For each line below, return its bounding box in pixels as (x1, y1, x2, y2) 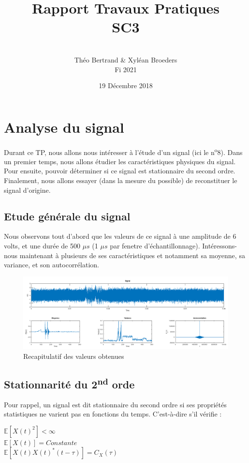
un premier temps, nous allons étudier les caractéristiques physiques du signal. (4, 156, 236, 166)
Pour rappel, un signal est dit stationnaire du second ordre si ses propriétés (4, 399, 227, 409)
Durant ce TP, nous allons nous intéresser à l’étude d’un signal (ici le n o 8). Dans (4, 145, 243, 157)
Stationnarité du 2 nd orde (4, 374, 135, 391)
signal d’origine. (4, 185, 51, 195)
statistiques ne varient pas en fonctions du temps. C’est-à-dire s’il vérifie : (4, 409, 222, 419)
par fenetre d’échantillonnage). (110, 241, 200, 251)
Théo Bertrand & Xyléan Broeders (74, 54, 177, 64)
